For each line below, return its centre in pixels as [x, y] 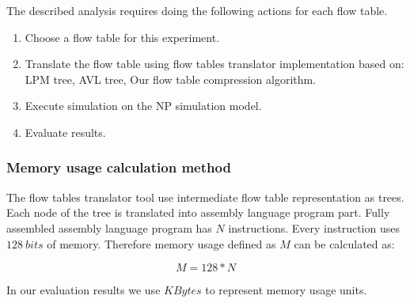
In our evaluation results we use [84, 290]
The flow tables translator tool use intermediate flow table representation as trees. [205, 197]
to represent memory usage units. [286, 290]
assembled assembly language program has [109, 227]
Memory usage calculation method [119, 167]
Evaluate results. [65, 132]
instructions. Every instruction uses [314, 227]
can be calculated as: [344, 243]
